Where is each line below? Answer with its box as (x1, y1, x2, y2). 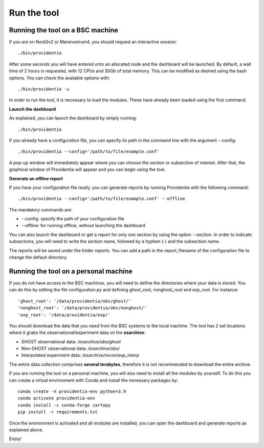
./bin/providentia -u (18, 86, 69, 92)
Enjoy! (9, 436, 22, 442)
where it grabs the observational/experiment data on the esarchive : (9, 330, 146, 335)
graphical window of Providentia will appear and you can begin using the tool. (9, 166, 166, 172)
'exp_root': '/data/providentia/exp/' (18, 312, 111, 318)
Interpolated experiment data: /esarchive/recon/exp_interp (21, 353, 139, 358)
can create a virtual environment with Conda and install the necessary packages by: (9, 377, 178, 383)
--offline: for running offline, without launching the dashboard (21, 223, 146, 229)
